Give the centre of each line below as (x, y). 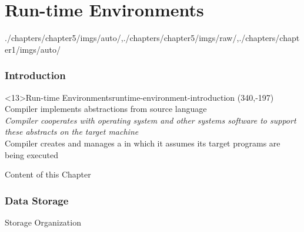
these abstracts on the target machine (72, 132)
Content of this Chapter (48, 174)
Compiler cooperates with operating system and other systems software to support (151, 120)
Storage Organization (43, 222)
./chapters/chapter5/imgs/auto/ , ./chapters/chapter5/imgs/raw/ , (122, 38)
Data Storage (37, 200)
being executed (31, 154)
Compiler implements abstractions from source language (106, 109)
